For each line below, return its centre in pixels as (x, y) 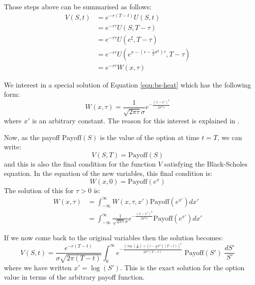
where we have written (38, 267)
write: (13, 147)
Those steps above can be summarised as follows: (78, 6)
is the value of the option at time (150, 137)
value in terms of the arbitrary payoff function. (74, 277)
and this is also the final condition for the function (80, 163)
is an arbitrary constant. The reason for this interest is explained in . (136, 121)
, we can (230, 137)
